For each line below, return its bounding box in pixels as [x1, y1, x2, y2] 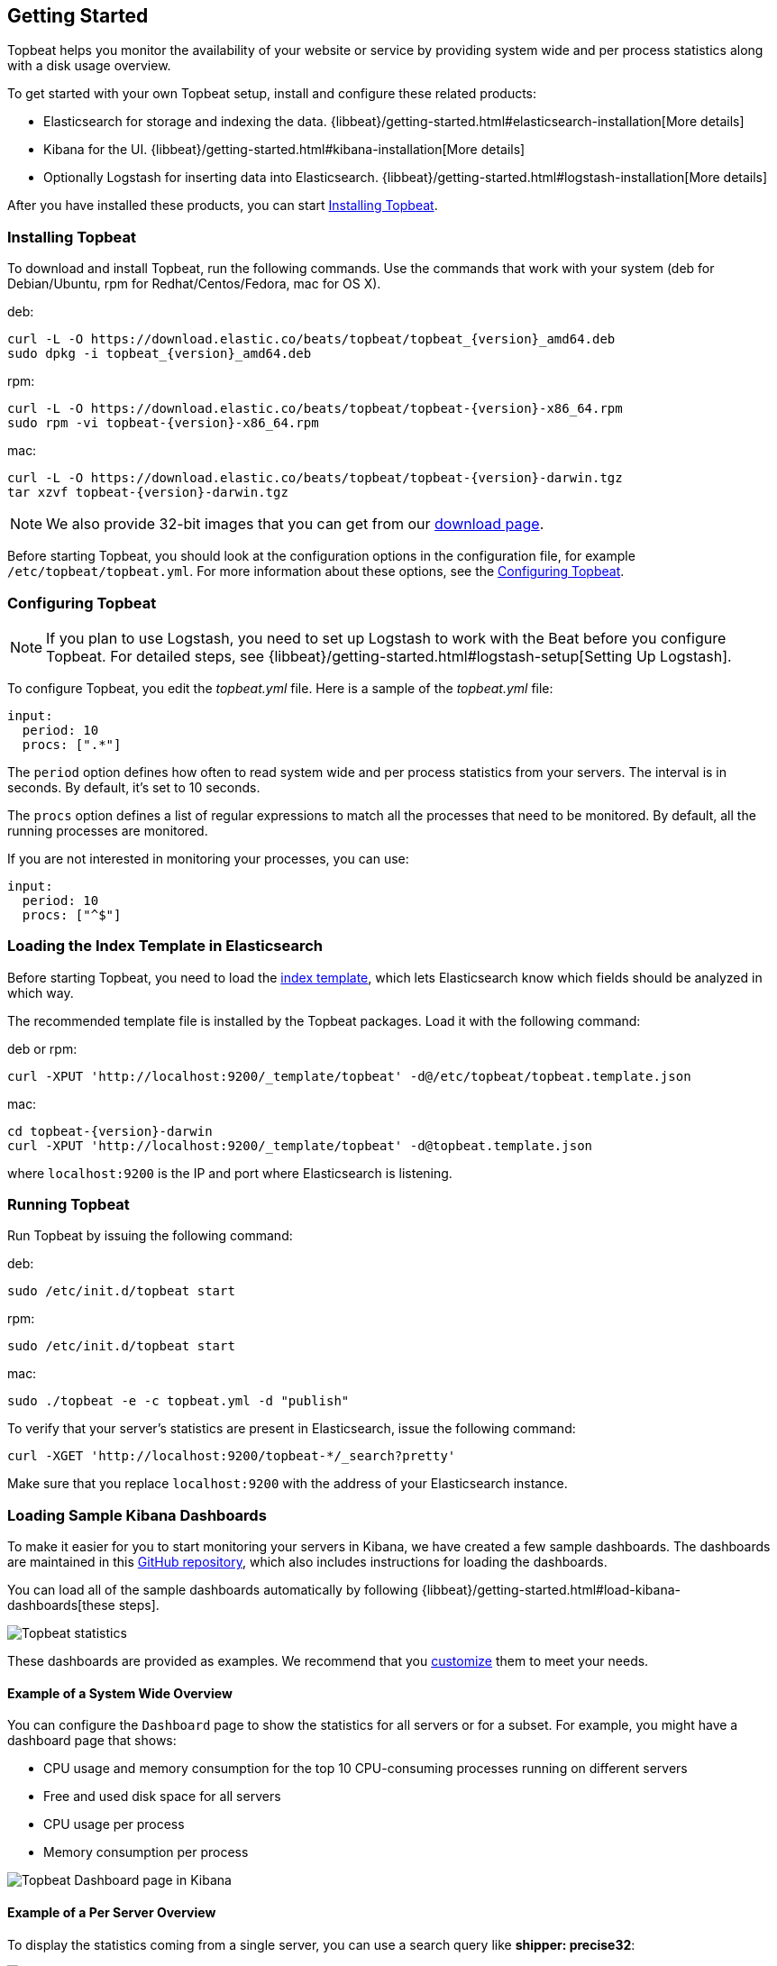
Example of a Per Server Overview [7, 1905, 216, 1920]
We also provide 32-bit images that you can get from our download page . [46, 515, 544, 534]
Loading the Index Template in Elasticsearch [7, 937, 324, 956]
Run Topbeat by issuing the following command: [7, 1228, 293, 1244]
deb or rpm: [7, 1040, 78, 1056]
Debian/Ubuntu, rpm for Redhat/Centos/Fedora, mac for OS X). [7, 276, 381, 292]
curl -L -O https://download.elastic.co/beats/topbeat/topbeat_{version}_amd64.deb [7, 332, 616, 347]
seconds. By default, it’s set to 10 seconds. [7, 779, 261, 795]
